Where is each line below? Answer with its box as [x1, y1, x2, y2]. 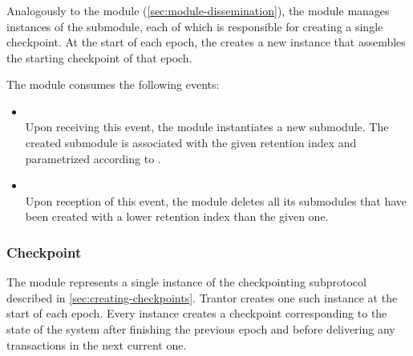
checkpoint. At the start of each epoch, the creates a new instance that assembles [6, 34, 406, 50]
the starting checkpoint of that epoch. [6, 49, 192, 66]
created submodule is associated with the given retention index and [25, 134, 357, 151]
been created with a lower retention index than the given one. [25, 208, 329, 225]
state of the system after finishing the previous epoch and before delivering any [6, 321, 395, 338]
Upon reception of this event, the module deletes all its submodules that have [25, 192, 407, 209]
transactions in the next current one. [6, 336, 187, 353]
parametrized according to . [25, 150, 161, 166]
